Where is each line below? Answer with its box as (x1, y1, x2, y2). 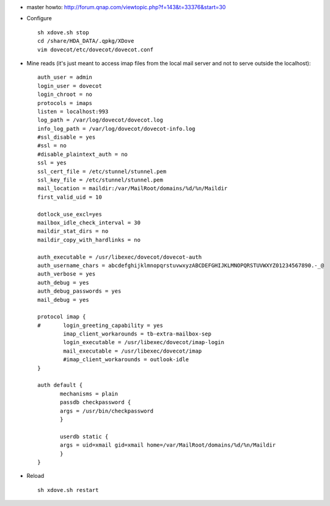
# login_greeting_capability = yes (37, 321, 163, 329)
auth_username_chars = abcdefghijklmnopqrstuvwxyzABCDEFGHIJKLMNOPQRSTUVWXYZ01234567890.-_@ (37, 262, 324, 269)
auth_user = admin (37, 74, 93, 81)
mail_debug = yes (37, 296, 89, 303)
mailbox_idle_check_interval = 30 (37, 219, 141, 226)
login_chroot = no (37, 91, 93, 98)
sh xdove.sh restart (37, 486, 99, 493)
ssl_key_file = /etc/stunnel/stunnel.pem (37, 177, 163, 183)
